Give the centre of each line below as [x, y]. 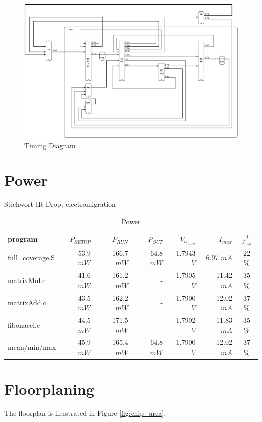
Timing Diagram [50, 145]
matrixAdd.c [27, 302]
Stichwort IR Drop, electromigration [60, 204]
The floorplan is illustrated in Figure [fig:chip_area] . [85, 413]
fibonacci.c [24, 325]
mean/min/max [32, 347]
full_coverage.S [31, 258]
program [23, 239]
